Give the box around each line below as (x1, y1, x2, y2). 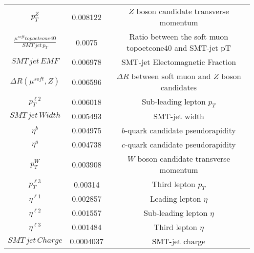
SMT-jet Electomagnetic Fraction (121, 56, 236, 67)
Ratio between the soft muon (129, 31, 229, 42)
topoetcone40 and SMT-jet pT (127, 42, 231, 53)
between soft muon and (131, 70, 211, 82)
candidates (160, 82, 197, 93)
